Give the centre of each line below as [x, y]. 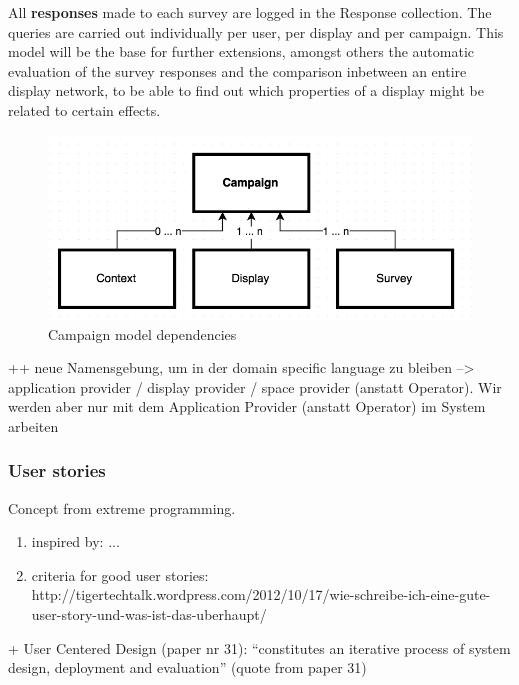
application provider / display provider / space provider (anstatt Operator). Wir [255, 386]
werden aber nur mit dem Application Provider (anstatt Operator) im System [247, 406]
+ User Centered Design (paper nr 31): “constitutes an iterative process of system [259, 647]
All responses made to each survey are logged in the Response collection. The [250, 12]
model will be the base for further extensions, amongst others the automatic [241, 51]
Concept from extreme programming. [122, 507]
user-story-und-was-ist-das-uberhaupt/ [149, 614]
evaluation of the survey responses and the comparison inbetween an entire [237, 70]
